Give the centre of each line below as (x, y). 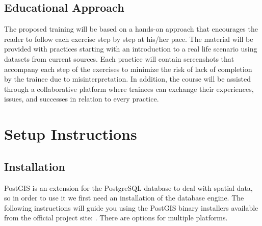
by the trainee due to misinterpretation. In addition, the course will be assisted (127, 79)
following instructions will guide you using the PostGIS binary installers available (131, 207)
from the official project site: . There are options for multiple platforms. (116, 218)
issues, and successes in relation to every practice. (82, 99)
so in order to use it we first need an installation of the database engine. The (124, 198)
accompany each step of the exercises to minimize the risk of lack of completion (128, 69)
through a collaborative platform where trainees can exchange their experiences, (129, 89)
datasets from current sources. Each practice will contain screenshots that (119, 58)
